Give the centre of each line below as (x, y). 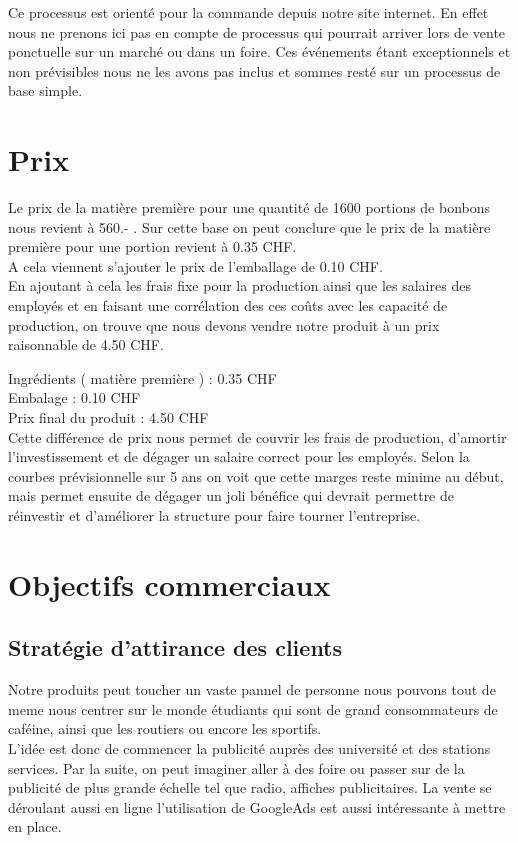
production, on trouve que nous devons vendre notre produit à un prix (224, 324)
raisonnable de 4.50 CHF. (86, 344)
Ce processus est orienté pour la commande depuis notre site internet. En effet (248, 12)
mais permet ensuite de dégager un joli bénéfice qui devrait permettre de (231, 495)
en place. (35, 826)
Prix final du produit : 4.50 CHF (108, 417)
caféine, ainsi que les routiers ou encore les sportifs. (165, 728)
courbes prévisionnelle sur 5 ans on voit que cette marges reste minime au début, (256, 475)
